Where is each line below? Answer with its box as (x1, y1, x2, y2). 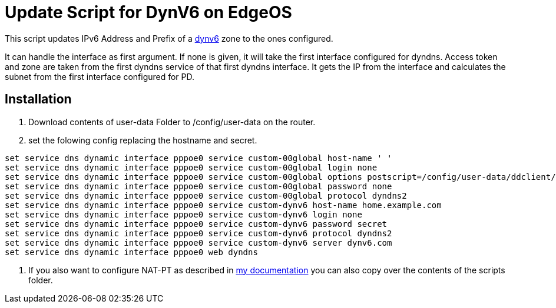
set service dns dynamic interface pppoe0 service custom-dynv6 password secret (5, 219, 388, 229)
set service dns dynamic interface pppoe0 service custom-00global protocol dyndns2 (5, 190, 407, 200)
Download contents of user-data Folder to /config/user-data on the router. (28, 116, 316, 127)
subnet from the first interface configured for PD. (5, 71, 195, 82)
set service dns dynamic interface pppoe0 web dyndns (5, 247, 258, 257)
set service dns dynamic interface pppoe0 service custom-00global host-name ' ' (5, 153, 392, 163)
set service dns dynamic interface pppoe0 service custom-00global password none (5, 181, 392, 191)
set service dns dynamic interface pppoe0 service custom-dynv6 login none (5, 209, 362, 219)
